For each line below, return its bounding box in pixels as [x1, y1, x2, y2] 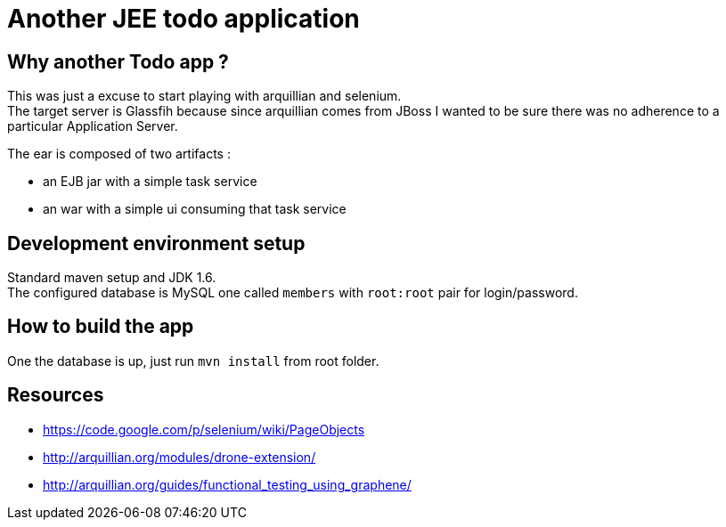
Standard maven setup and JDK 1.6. [7, 270, 216, 286]
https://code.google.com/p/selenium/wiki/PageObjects [43, 421, 365, 437]
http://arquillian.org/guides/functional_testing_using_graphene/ [43, 476, 412, 492]
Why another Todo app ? [7, 50, 229, 73]
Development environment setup [7, 231, 306, 255]
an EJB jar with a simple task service [43, 174, 257, 190]
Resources [7, 384, 104, 407]
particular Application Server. [7, 118, 178, 134]
